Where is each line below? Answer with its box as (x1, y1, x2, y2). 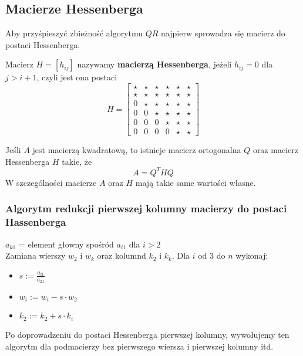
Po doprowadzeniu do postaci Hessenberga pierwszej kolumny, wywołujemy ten (5, 328, 289, 340)
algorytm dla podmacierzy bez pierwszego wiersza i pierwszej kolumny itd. (5, 340, 274, 352)
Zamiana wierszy (5, 249, 66, 262)
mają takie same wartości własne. (135, 176, 256, 188)
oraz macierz (253, 144, 298, 156)
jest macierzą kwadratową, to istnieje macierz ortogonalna (32, 144, 241, 156)
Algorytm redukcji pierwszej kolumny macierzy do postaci (5, 201, 287, 216)
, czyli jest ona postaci (36, 71, 117, 83)
